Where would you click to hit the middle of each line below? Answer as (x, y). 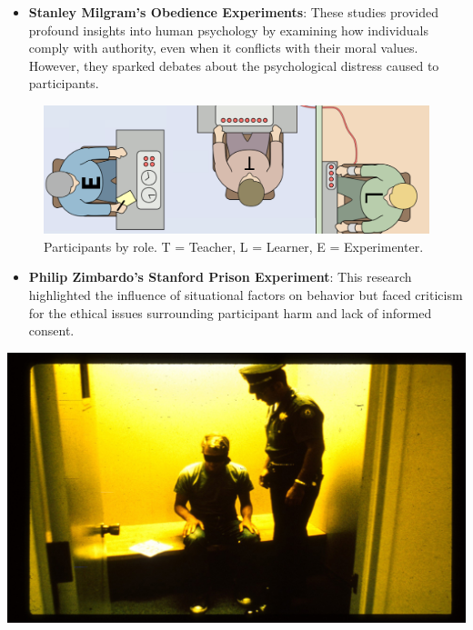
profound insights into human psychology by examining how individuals (228, 30)
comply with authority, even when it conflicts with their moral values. (223, 48)
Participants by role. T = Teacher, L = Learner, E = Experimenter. (234, 246)
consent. (51, 330)
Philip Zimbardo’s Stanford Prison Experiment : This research (220, 277)
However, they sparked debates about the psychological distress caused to (234, 65)
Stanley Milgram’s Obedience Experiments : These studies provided (233, 12)
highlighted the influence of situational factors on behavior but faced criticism (246, 294)
